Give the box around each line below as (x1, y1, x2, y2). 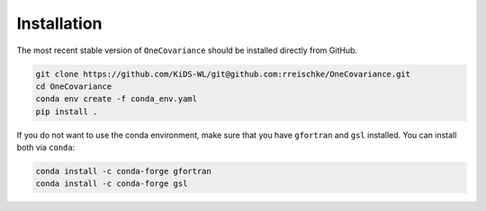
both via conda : (16, 142, 76, 153)
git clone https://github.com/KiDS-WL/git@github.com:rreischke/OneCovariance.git (35, 68, 411, 79)
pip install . (35, 106, 98, 117)
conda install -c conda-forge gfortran (35, 166, 211, 177)
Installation (16, 13, 103, 33)
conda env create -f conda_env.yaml (35, 94, 198, 104)
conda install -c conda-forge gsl (35, 179, 188, 189)
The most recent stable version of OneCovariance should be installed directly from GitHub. (16, 45, 357, 56)
